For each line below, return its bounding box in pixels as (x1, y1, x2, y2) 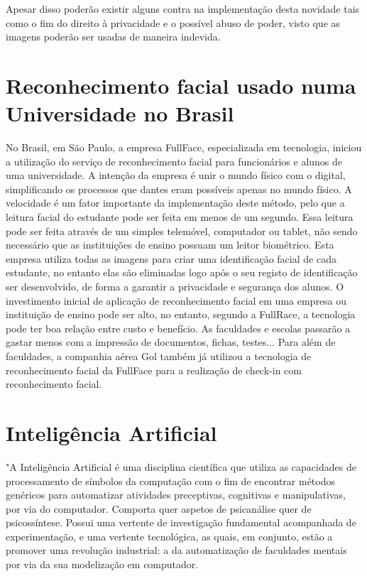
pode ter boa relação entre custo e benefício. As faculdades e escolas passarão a (6, 320, 351, 335)
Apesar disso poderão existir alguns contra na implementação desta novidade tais (6, 1, 360, 16)
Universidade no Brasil (6, 99, 234, 128)
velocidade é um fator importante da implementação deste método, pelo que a (6, 195, 345, 210)
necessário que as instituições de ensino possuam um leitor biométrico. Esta (6, 237, 334, 252)
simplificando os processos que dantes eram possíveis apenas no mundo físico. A (6, 181, 352, 196)
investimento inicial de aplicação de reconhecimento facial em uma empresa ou (6, 293, 347, 308)
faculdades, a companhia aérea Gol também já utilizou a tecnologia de (6, 349, 312, 363)
